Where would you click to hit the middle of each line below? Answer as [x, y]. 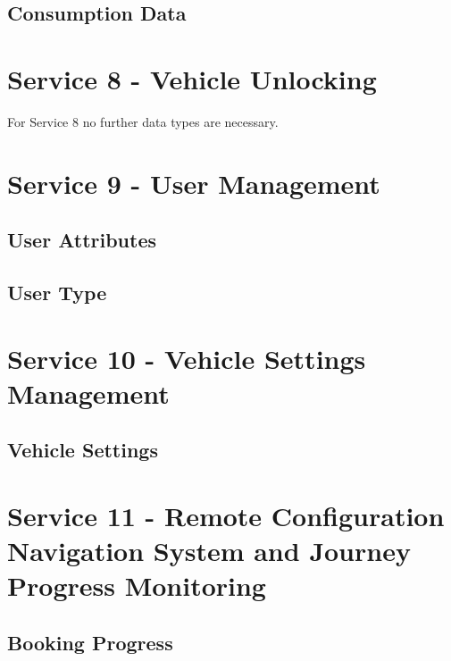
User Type [57, 293]
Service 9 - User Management [194, 183]
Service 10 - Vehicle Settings [187, 358]
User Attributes [82, 240]
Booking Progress [90, 642]
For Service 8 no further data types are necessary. [143, 121]
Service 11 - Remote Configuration [226, 515]
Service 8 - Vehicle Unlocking [192, 78]
